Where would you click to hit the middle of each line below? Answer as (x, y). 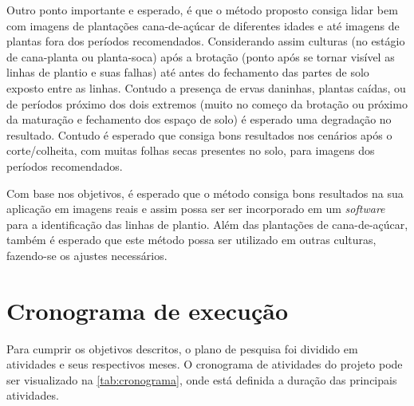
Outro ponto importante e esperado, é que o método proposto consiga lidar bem (202, 10)
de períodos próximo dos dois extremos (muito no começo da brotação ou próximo (207, 103)
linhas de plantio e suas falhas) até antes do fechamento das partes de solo (188, 72)
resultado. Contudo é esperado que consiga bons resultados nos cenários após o (199, 134)
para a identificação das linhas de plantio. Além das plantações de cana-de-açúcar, (207, 224)
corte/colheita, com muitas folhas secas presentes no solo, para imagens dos (191, 150)
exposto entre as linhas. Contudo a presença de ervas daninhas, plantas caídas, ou (206, 87)
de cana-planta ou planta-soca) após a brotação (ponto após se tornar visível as (201, 56)
